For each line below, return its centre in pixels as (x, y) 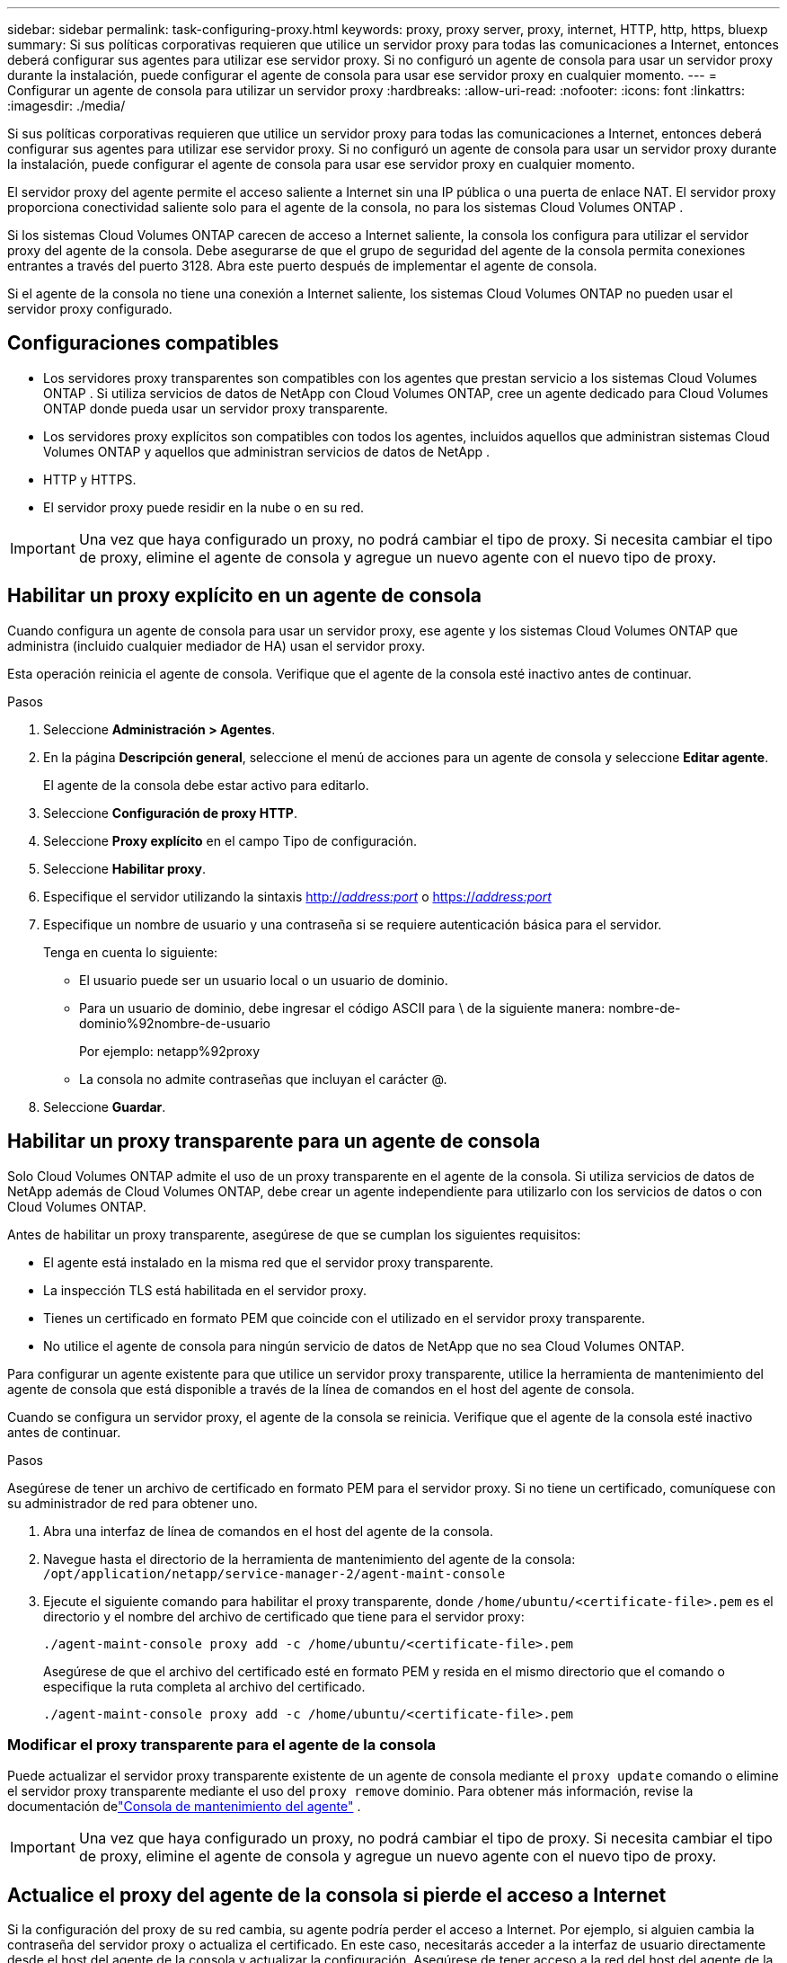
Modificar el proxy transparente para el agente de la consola (222, 1744)
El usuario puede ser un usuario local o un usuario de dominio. (264, 980)
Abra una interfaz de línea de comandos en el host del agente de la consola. (268, 1531)
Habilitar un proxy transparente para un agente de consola (274, 1141)
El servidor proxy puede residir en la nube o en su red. (204, 507)
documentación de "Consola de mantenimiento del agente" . (184, 1807)
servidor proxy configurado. (90, 309)
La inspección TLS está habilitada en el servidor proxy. (205, 1290)
